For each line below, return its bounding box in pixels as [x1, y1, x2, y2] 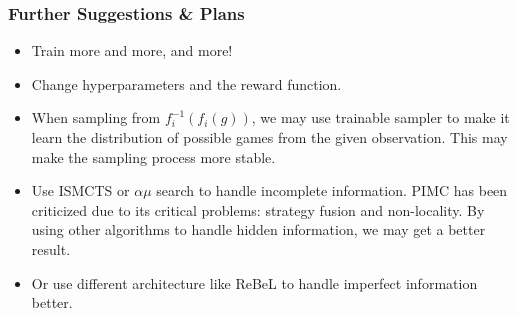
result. [31, 238, 71, 259]
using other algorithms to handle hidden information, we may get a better [31, 219, 486, 240]
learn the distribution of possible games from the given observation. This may [31, 127, 508, 147]
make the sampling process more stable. [31, 146, 276, 167]
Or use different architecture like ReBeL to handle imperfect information [31, 272, 478, 293]
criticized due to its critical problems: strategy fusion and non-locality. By [31, 199, 485, 220]
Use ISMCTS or [31, 180, 130, 201]
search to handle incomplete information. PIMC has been [156, 180, 508, 201]
